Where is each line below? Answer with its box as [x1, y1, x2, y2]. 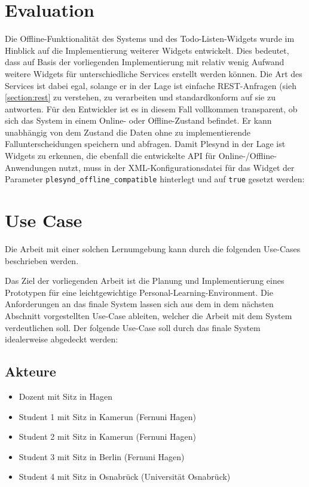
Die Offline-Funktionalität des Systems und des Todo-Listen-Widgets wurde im [5, 32, 295, 45]
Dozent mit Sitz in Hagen [19, 390, 112, 402]
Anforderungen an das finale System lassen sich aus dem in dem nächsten [5, 298, 274, 310]
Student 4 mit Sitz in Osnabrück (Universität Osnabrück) [19, 470, 231, 483]
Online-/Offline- [218, 149, 277, 162]
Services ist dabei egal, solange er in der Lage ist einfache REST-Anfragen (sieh [5, 79, 296, 91]
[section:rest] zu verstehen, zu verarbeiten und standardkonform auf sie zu [5, 91, 276, 103]
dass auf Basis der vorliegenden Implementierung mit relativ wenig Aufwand [5, 56, 284, 68]
